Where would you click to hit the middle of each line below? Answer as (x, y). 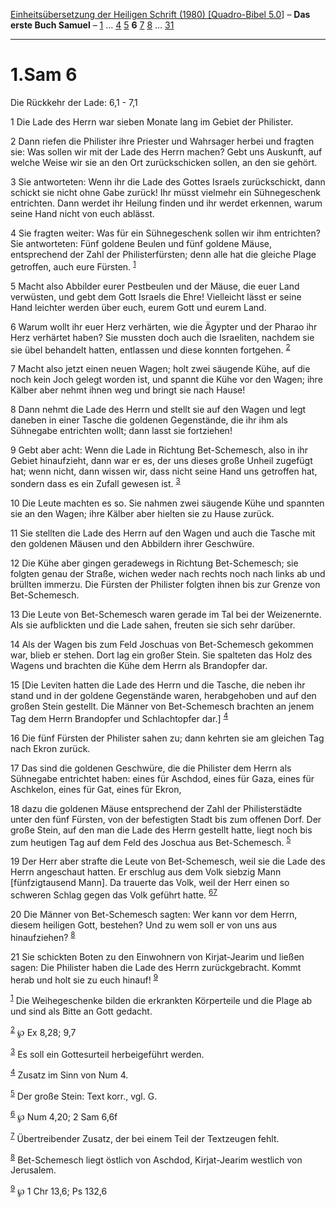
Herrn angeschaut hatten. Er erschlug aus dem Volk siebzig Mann (146, 872)
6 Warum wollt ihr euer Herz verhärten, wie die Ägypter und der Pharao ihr (164, 326)
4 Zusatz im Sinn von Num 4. (69, 1074)
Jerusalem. (33, 1170)
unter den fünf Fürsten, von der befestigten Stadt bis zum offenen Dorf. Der (166, 819)
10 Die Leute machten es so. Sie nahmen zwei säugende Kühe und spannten (167, 503)
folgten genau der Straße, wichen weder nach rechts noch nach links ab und (168, 573)
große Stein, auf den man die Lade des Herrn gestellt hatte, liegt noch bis (161, 830)
